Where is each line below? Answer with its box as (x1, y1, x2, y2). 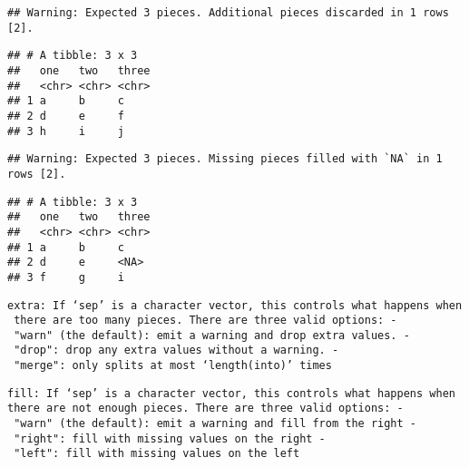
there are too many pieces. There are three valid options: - (14, 314, 397, 327)
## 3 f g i (7, 270, 124, 284)
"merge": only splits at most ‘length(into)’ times (14, 359, 332, 373)
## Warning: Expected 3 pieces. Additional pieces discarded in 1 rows (7, 6, 449, 19)
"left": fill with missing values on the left (14, 447, 300, 461)
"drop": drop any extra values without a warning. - (14, 344, 339, 357)
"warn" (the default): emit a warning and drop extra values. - (14, 328, 410, 342)
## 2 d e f (7, 109, 124, 122)
